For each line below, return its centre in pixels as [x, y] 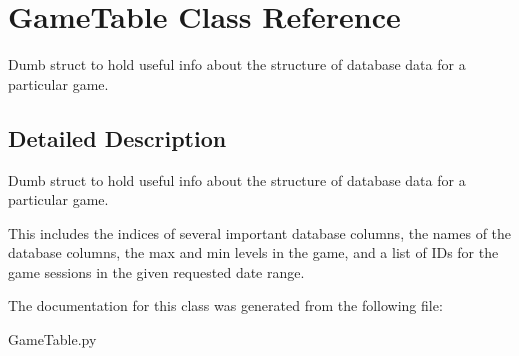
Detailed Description [117, 137]
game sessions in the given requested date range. [156, 271]
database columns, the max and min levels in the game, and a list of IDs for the [253, 252]
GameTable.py [52, 339]
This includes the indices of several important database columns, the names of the [260, 232]
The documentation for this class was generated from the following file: [225, 305]
